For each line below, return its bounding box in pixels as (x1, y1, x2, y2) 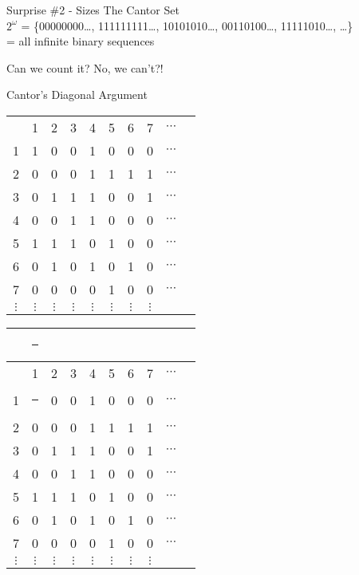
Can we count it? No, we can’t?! (6, 59, 164, 76)
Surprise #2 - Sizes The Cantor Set (6, 2, 179, 18)
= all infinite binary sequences (6, 33, 155, 49)
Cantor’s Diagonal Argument (6, 86, 148, 103)
